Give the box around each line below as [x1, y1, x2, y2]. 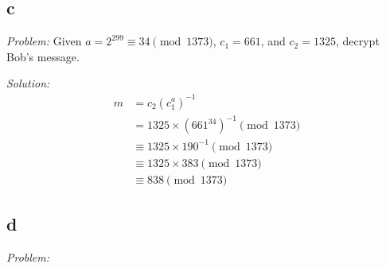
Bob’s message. [6, 48, 80, 64]
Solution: [6, 75, 50, 91]
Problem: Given [6, 33, 82, 49]
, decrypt [335, 33, 380, 49]
